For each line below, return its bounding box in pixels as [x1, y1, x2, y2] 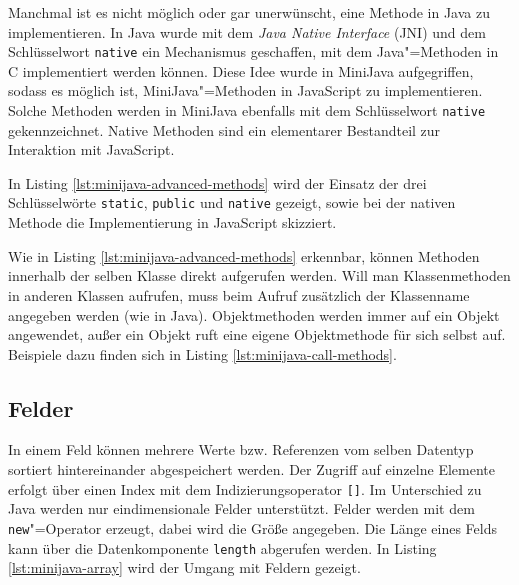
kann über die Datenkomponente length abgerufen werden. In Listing [8, 537, 437, 558]
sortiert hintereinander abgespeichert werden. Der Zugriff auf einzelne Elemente [8, 459, 495, 480]
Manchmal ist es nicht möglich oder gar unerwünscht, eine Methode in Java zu [8, 2, 490, 22]
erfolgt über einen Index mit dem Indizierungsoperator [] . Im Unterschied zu [8, 478, 482, 499]
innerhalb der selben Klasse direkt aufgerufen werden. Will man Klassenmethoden [8, 265, 511, 286]
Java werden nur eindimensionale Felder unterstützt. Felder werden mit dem [8, 498, 475, 519]
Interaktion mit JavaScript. [8, 139, 175, 160]
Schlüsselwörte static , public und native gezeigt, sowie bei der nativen [8, 192, 456, 213]
